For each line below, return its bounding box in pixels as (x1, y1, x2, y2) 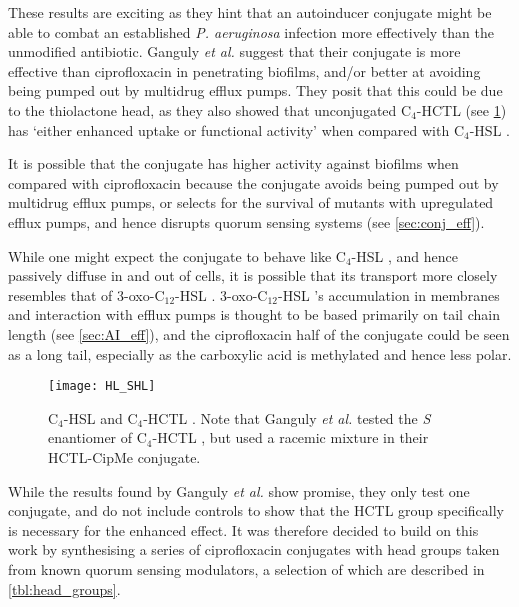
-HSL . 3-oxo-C (175, 284, 268, 305)
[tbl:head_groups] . (8, 578, 121, 599)
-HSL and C (63, 407, 138, 428)
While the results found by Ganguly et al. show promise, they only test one (8, 480, 470, 501)
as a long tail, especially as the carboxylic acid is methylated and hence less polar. (8, 343, 512, 364)
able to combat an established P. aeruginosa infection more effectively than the (8, 21, 494, 42)
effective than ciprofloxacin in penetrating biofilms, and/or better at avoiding (8, 60, 481, 81)
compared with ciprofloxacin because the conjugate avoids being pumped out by (8, 172, 499, 193)
